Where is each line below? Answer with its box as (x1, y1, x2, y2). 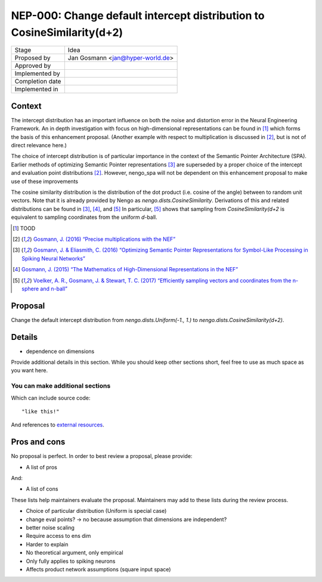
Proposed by (14, 54, 51, 62)
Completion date (14, 78, 61, 86)
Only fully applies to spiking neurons (26, 558, 116, 565)
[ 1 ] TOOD (13, 224, 36, 232)
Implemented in (14, 85, 58, 94)
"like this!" (21, 408, 60, 415)
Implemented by (14, 69, 61, 78)
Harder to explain (26, 540, 69, 548)
